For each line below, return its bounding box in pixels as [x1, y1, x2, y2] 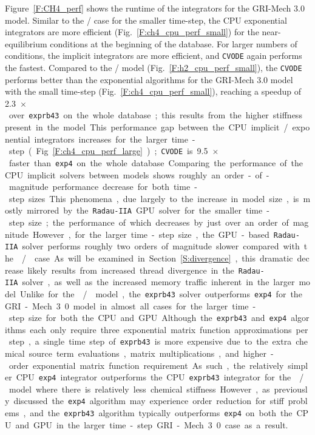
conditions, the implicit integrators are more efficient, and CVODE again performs [5, 49, 302, 62]
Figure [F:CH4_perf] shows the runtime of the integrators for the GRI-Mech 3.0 [5, 2, 305, 14]
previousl [274, 382, 308, 395]
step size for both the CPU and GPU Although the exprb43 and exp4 [8, 311, 287, 324]
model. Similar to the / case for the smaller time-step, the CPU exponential [5, 13, 287, 26]
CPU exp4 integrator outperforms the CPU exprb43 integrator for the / [16, 371, 304, 383]
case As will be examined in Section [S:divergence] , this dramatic [34, 251, 293, 264]
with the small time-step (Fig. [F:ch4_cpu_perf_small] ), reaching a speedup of [5, 85, 302, 98]
